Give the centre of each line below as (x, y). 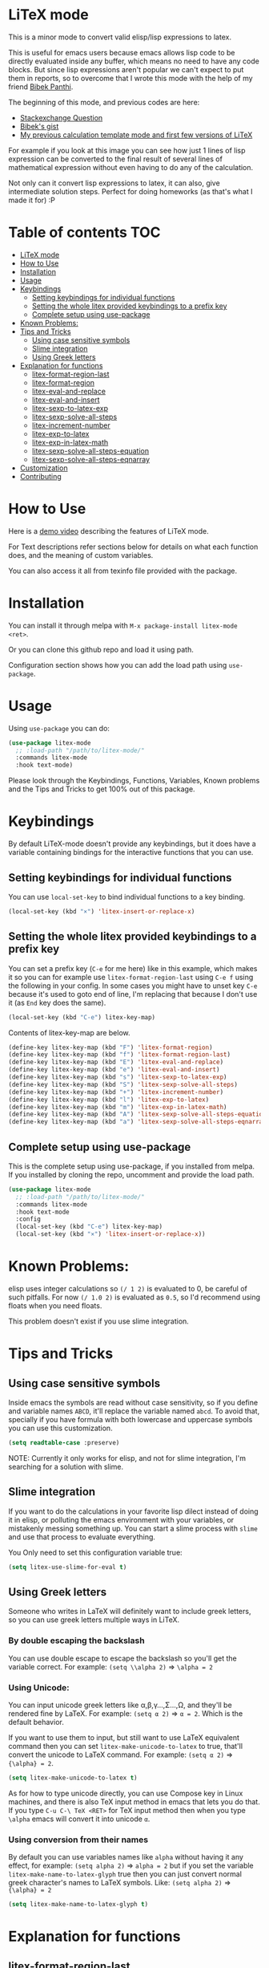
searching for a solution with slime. (66, 1466)
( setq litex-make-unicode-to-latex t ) (73, 1778)
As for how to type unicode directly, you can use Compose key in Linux (126, 1793)
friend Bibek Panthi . (41, 87)
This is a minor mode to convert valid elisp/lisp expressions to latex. (120, 37)
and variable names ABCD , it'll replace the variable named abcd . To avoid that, (134, 1411)
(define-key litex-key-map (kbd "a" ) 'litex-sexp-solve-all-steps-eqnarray (137, 1122)
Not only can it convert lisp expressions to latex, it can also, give (114, 183)
